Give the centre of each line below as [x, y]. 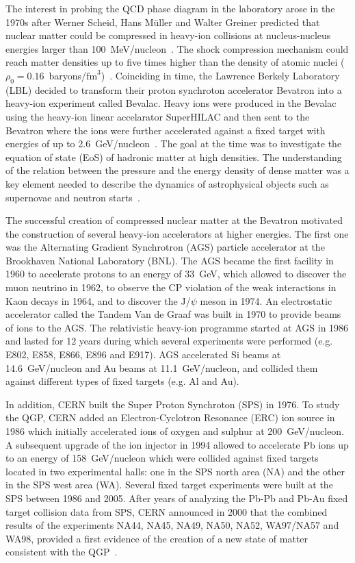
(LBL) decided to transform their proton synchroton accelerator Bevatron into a [174, 89]
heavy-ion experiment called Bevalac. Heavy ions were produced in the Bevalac [171, 103]
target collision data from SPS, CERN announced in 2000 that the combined [167, 511]
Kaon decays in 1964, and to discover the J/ [98, 300]
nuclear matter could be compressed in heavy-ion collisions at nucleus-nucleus [168, 35]
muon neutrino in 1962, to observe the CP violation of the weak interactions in [171, 287]
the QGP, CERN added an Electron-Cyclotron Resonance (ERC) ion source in [170, 417]
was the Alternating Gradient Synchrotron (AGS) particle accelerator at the [165, 247]
